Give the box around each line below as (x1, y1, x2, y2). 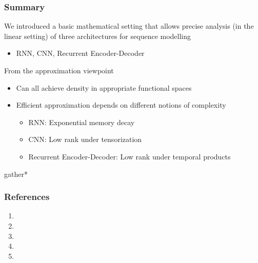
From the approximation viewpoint (4, 65, 114, 75)
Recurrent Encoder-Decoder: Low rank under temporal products (28, 151, 231, 161)
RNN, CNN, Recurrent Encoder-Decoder (16, 48, 145, 58)
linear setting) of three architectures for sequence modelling (4, 30, 191, 41)
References (4, 190, 50, 203)
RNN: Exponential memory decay (28, 116, 135, 127)
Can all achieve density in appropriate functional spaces (16, 82, 192, 93)
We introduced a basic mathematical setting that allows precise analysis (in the (4, 21, 254, 31)
